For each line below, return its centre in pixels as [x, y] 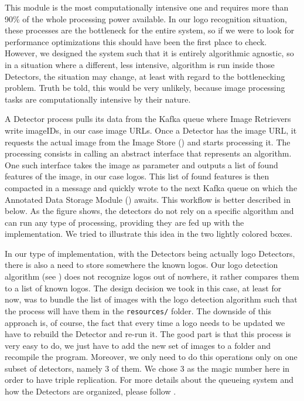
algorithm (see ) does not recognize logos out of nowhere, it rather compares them [152, 276]
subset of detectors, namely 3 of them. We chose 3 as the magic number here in [147, 368]
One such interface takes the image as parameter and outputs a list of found [141, 164]
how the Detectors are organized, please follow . [90, 391]
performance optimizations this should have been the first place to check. [136, 41]
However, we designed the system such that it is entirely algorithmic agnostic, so [149, 53]
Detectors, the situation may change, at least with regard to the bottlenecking [145, 76]
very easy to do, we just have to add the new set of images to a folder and [138, 345]
